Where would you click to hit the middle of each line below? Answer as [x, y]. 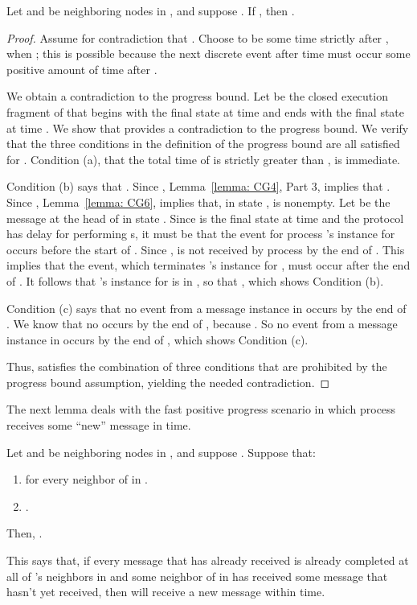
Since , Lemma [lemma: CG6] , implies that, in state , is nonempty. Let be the [198, 202]
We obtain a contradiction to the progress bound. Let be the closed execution [197, 96]
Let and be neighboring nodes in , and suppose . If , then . [151, 10]
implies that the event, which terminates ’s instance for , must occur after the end [208, 265]
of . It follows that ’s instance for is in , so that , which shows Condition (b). [195, 280]
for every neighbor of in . [86, 479]
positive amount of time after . [82, 69]
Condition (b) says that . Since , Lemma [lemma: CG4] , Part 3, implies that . [198, 186]
